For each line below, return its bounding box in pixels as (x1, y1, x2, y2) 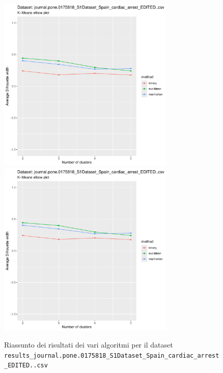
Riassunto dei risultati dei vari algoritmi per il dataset (4, 339, 173, 350)
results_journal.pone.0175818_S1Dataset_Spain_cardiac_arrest (4, 352, 219, 359)
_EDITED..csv (4, 362, 48, 369)
